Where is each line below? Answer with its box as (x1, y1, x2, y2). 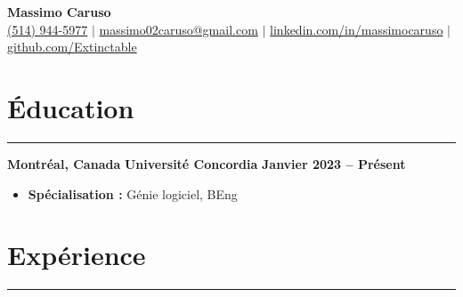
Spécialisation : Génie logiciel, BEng (28, 184, 238, 203)
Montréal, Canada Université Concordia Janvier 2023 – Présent (7, 154, 406, 173)
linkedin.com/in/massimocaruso (270, 20, 443, 38)
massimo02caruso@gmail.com (99, 20, 258, 38)
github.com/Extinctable (7, 37, 137, 56)
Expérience (7, 237, 146, 273)
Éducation (7, 89, 134, 125)
